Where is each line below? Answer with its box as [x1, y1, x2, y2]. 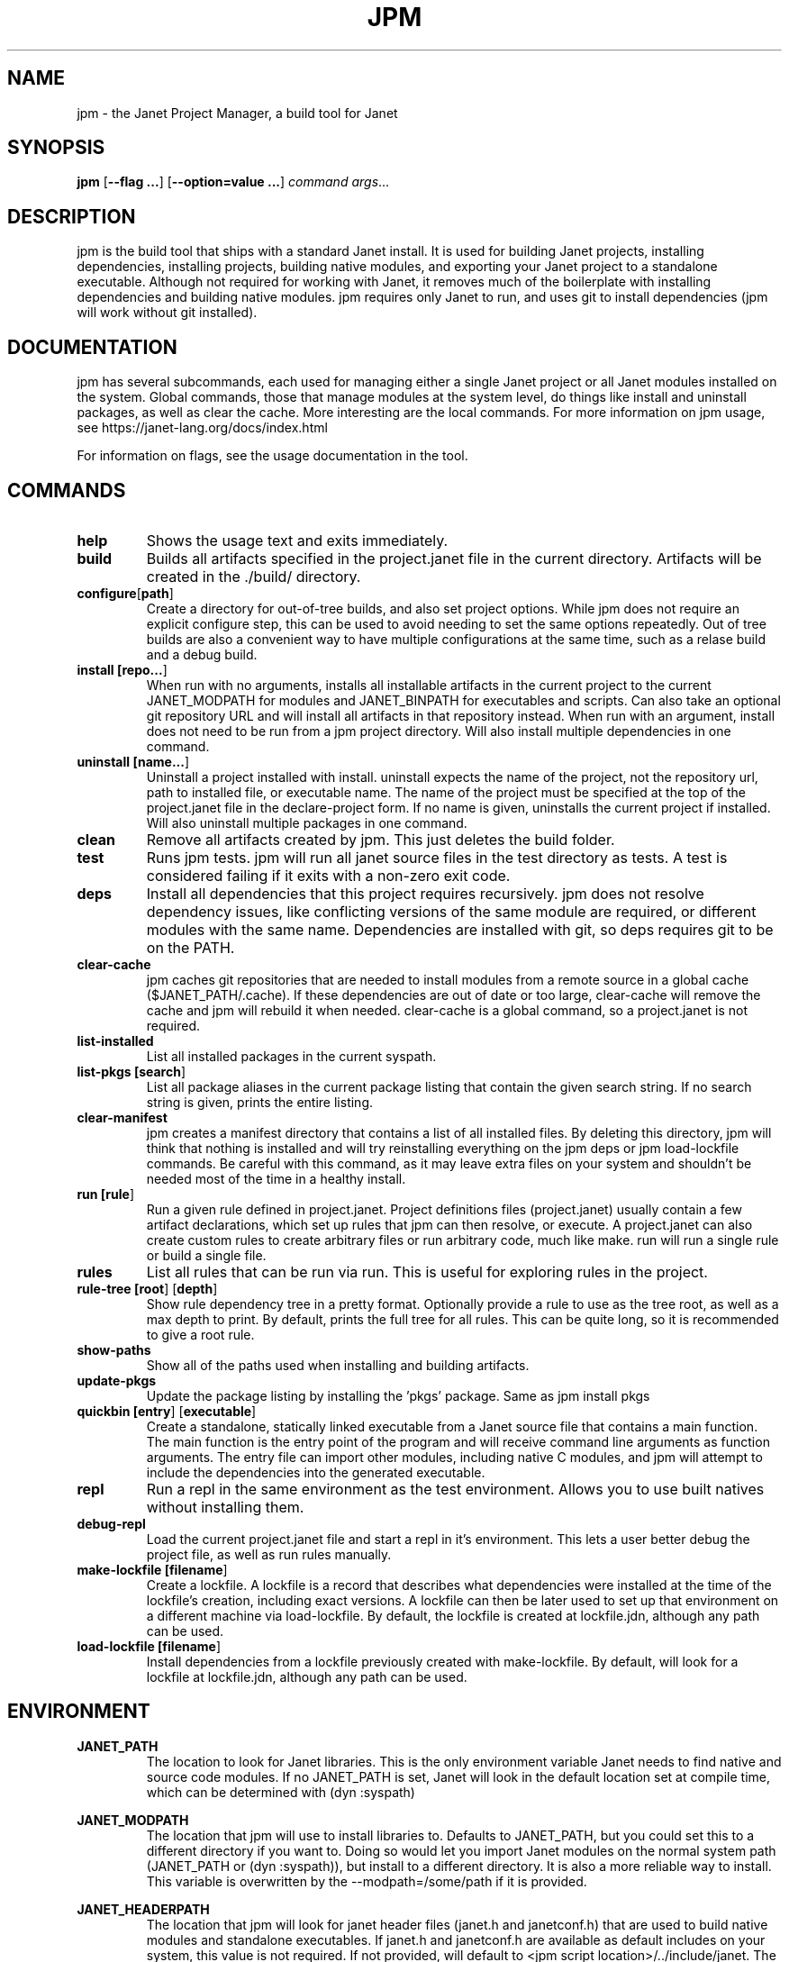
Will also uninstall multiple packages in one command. [146, 814, 467, 831]
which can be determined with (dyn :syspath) [146, 1784, 415, 1800]
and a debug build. [146, 646, 258, 662]
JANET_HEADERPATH [77, 1901, 210, 1917]
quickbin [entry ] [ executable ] [77, 1403, 257, 1419]
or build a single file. [146, 1247, 267, 1263]
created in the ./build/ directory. [146, 567, 361, 586]
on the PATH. [146, 938, 235, 957]
